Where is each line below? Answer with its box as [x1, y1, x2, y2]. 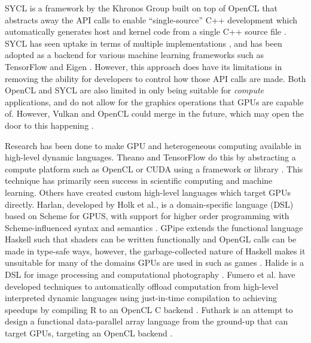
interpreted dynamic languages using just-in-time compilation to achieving [5, 292, 277, 304]
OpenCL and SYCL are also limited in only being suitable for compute [5, 84, 264, 96]
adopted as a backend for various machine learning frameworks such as [5, 48, 264, 61]
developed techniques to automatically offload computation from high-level [5, 280, 279, 292]
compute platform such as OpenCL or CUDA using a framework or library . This [5, 162, 303, 175]
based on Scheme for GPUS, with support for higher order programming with [5, 210, 289, 222]
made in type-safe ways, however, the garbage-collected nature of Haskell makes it [5, 244, 306, 257]
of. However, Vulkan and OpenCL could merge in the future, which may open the [5, 107, 304, 120]
